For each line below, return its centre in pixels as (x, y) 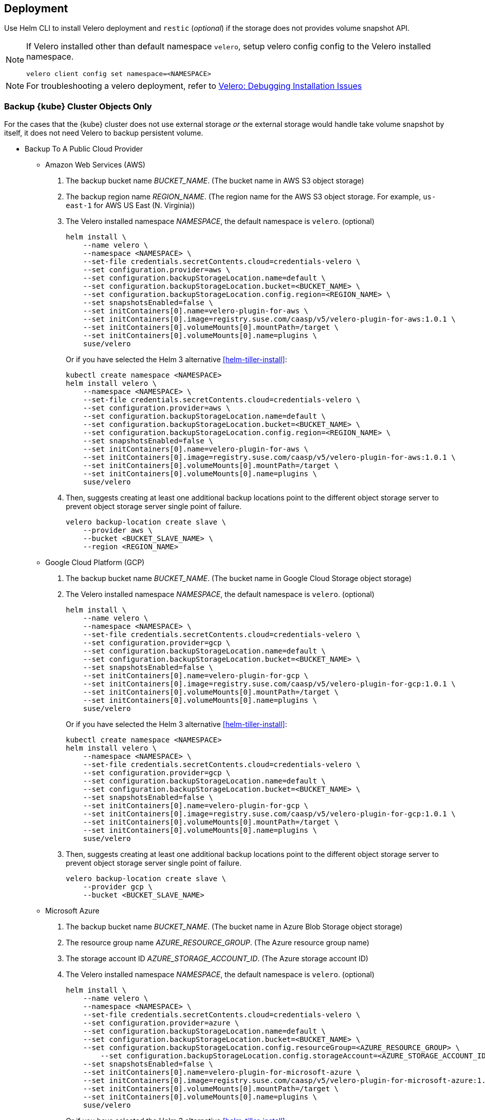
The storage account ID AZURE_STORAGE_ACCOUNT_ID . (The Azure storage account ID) (217, 959)
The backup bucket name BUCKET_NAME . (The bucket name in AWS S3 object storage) (215, 181)
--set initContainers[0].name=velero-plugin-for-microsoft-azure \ (222, 1072)
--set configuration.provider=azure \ (161, 1023)
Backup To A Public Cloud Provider (84, 149)
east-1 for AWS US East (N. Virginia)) (130, 206)
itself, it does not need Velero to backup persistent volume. (104, 133)
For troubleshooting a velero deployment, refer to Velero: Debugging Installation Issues (194, 86)
